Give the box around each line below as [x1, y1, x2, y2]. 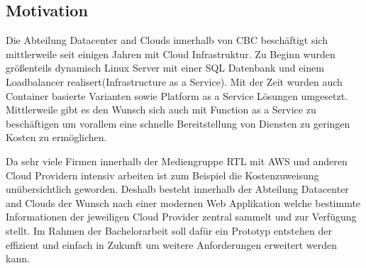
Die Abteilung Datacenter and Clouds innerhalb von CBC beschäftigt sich [6, 33, 328, 48]
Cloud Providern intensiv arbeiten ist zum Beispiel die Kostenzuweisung [6, 167, 319, 182]
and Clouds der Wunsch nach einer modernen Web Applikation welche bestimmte [6, 195, 361, 210]
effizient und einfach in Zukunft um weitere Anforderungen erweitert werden [6, 237, 337, 252]
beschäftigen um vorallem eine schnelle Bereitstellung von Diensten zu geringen [6, 116, 350, 130]
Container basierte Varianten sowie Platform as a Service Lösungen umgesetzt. [6, 88, 348, 103]
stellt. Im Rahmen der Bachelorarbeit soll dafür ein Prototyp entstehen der [6, 223, 332, 238]
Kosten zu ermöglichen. [6, 130, 107, 145]
